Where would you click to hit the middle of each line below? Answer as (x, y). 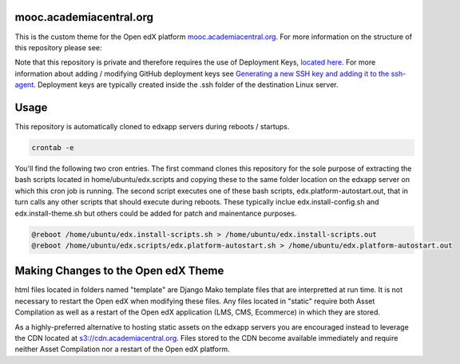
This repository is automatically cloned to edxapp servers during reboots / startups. (152, 126)
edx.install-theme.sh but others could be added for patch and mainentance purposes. (156, 213)
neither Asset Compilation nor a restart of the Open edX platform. (122, 349)
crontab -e (53, 147)
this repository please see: (59, 47)
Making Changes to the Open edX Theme (119, 271)
